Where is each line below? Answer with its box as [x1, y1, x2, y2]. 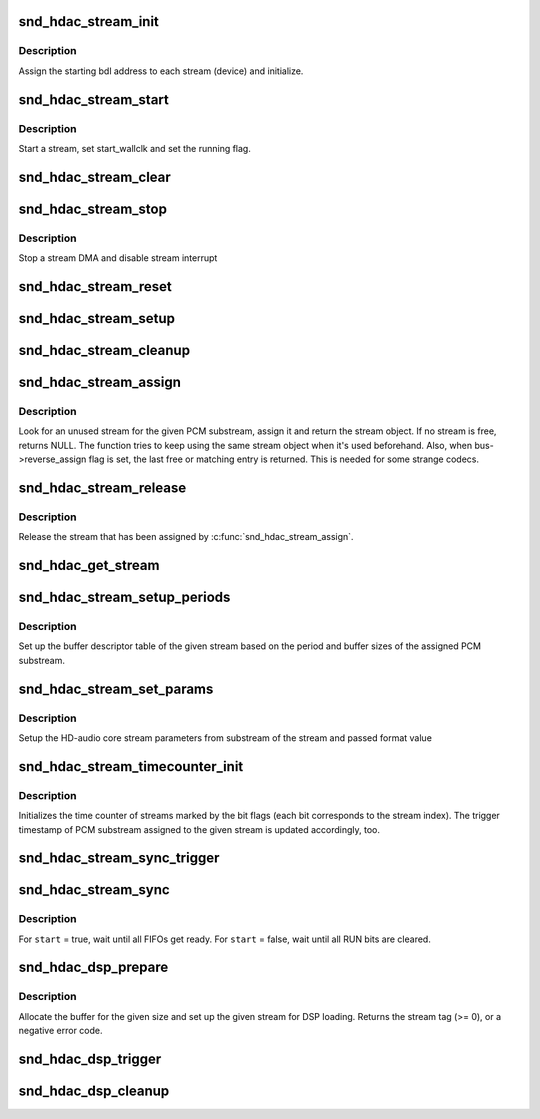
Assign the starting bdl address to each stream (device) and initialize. [18, 65, 304, 77]
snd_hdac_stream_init [18, 13, 160, 30]
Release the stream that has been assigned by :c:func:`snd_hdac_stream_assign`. [18, 531, 354, 543]
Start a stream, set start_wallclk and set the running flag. [18, 142, 252, 154]
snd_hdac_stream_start [18, 91, 169, 108]
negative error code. [18, 1025, 103, 1037]
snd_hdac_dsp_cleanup [18, 1083, 170, 1100]
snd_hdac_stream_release [18, 479, 187, 496]
